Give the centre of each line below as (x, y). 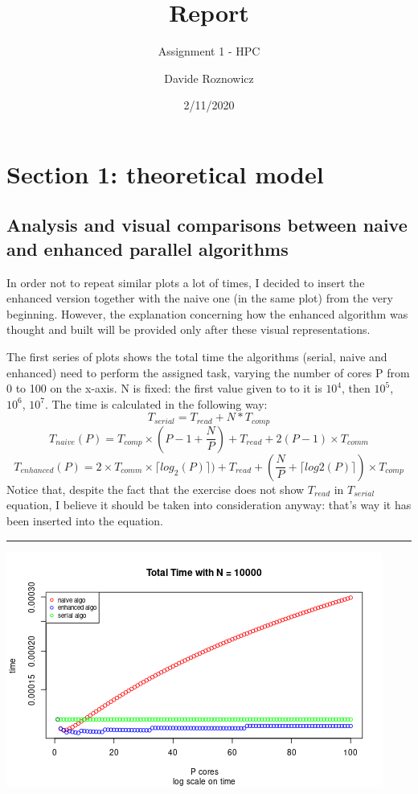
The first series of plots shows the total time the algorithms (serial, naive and (197, 357)
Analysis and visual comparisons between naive (207, 225)
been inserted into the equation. (85, 521)
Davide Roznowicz (209, 78)
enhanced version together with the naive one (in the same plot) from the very (200, 298)
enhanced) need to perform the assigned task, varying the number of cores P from (208, 372)
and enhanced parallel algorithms (148, 248)
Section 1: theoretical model (165, 173)
